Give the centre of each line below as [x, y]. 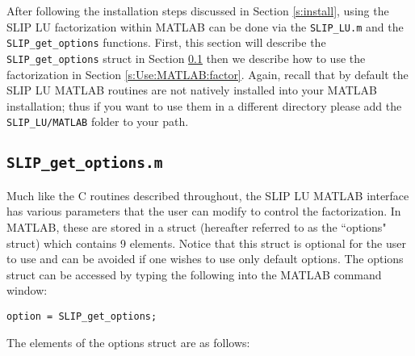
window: [27, 290]
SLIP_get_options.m [85, 163]
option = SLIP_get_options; [82, 316]
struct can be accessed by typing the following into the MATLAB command [194, 274]
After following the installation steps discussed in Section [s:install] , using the [198, 10]
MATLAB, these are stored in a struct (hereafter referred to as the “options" [197, 226]
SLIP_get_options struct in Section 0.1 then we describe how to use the [186, 58]
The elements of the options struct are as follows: [128, 342]
